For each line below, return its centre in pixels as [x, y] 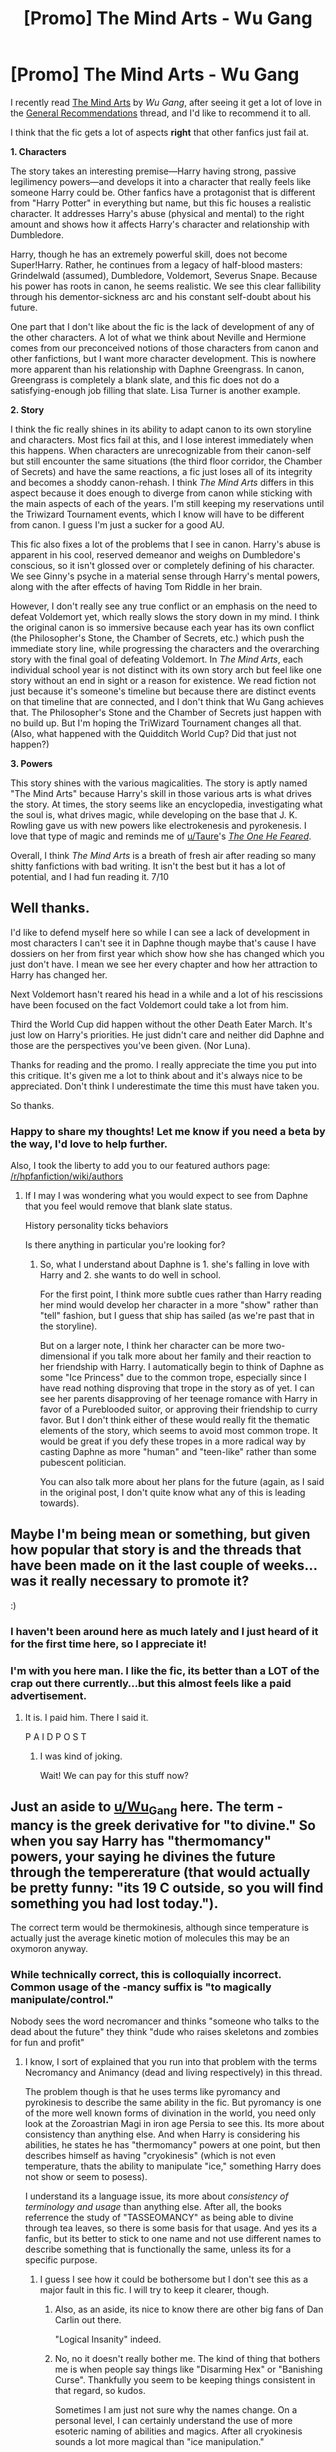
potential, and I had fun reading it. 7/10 [90, 876]
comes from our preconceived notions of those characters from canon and [164, 348]
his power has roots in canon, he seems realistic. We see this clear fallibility [166, 286]
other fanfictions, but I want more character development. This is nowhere [163, 358]
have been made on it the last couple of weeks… [164, 1565]
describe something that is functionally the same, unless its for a [158, 2249]
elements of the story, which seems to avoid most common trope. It [178, 1431]
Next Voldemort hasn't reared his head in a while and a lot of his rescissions [166, 994]
